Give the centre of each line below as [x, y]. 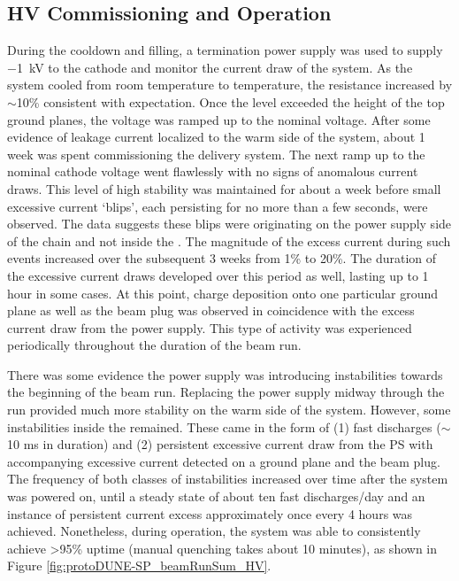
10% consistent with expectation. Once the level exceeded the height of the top [230, 101]
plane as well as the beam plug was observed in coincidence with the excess [211, 310]
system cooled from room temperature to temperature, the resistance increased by [230, 85]
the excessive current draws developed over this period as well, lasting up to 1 [218, 275]
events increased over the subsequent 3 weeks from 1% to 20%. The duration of [222, 258]
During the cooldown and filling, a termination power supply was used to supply [225, 50]
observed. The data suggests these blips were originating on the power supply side [229, 224]
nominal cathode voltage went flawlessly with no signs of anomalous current [213, 171]
